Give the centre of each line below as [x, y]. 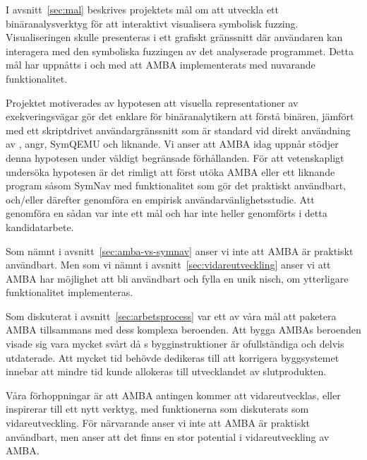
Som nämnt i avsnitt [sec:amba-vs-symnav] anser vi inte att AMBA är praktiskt [180, 250]
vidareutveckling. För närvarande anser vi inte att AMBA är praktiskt [158, 423]
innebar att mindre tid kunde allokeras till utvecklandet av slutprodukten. [166, 371]
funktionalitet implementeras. [70, 292]
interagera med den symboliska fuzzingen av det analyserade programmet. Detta [180, 51]
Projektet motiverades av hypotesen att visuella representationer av [152, 102]
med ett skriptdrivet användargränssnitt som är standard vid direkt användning [178, 130]
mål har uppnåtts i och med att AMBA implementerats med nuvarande [161, 65]
